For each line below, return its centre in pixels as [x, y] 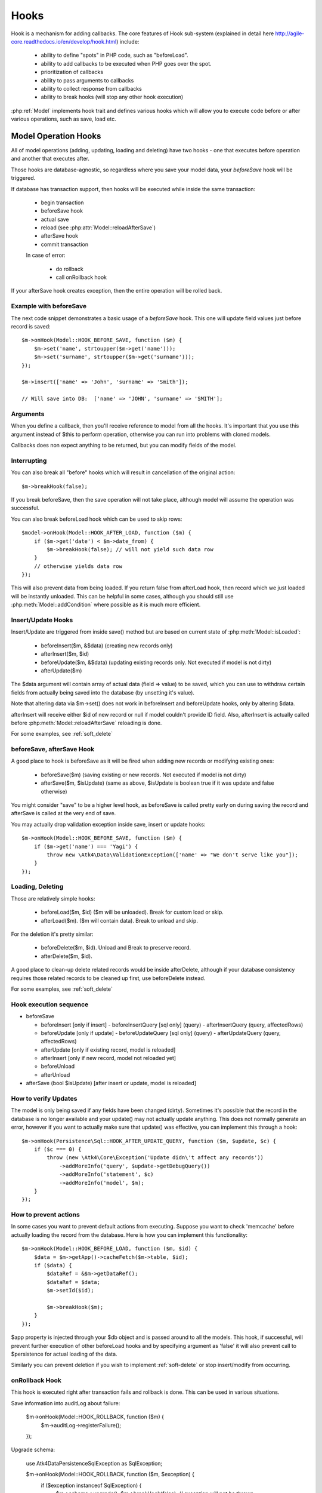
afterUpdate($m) [61, 670]
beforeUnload [58, 1067]
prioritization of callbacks [72, 72]
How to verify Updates [44, 1099]
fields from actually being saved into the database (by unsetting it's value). [103, 692]
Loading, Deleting [37, 887]
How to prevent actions [45, 1215]
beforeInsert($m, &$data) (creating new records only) [107, 646]
